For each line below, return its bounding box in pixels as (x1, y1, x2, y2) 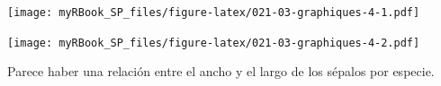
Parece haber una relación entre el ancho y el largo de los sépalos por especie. (7, 62, 435, 81)
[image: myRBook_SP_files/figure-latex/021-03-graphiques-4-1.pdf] (7, 6, 420, 19)
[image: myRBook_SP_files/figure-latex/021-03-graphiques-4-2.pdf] (7, 36, 420, 49)
